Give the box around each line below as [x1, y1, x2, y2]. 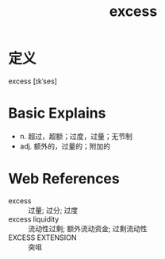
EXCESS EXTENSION [8, 233, 77, 242]
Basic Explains [8, 104, 106, 122]
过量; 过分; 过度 [28, 205, 79, 215]
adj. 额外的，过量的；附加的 [19, 141, 111, 151]
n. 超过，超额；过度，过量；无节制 [19, 131, 133, 141]
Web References [8, 170, 121, 188]
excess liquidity [8, 214, 59, 224]
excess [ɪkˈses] [8, 76, 58, 86]
